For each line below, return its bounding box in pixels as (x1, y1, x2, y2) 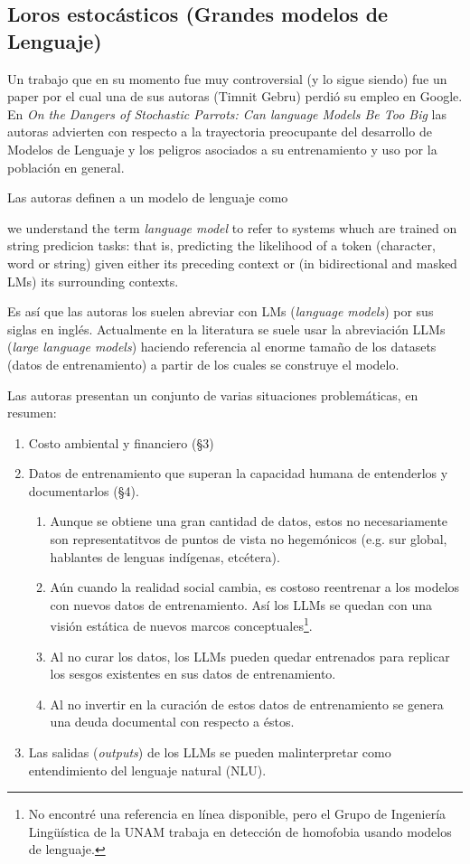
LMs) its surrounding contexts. (7, 271, 179, 290)
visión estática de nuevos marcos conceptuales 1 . (50, 614, 313, 635)
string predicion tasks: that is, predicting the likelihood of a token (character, (7, 236, 436, 255)
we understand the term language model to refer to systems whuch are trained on (7, 218, 457, 237)
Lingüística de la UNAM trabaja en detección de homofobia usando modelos (28, 822, 452, 841)
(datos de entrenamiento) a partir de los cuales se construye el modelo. (7, 354, 399, 373)
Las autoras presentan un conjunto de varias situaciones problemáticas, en (7, 385, 418, 404)
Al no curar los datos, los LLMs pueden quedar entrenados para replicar (50, 646, 450, 665)
